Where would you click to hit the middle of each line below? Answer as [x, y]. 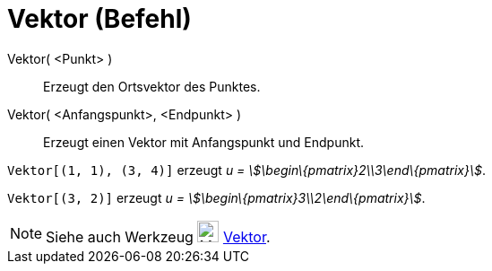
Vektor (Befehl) [99, 19]
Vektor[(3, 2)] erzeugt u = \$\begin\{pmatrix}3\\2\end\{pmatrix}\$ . [216, 197]
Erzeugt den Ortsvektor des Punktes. [152, 86]
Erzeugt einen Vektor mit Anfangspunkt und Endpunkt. [204, 142]
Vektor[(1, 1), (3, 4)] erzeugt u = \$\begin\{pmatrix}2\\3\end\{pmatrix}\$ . [247, 170]
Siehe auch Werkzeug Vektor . [158, 236]
